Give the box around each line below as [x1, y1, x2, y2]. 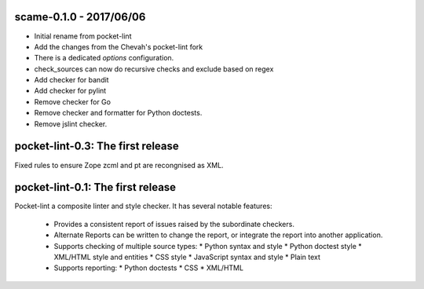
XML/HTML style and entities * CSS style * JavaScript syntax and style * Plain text [53, 252, 321, 262]
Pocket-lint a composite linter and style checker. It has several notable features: [14, 201, 272, 211]
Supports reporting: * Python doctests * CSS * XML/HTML [53, 263, 243, 273]
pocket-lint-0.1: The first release [14, 181, 177, 194]
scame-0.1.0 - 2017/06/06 [14, 10, 146, 24]
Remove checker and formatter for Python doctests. [34, 108, 203, 118]
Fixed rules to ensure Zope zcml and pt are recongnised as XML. [14, 160, 224, 170]
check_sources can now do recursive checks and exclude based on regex [34, 64, 274, 74]
